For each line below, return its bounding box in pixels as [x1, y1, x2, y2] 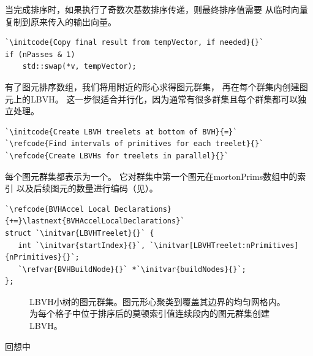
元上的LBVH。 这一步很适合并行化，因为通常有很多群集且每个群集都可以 [5, 92, 298, 105]
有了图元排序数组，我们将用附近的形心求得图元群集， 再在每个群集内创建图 [5, 80, 308, 93]
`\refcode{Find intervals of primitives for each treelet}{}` [5, 139, 264, 149]
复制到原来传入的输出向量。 [5, 15, 116, 28]
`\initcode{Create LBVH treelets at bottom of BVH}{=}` [5, 127, 238, 136]
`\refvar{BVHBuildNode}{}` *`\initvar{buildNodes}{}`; [18, 265, 246, 274]
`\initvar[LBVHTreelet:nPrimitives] [149, 241, 299, 250]
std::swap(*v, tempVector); [22, 62, 137, 71]
